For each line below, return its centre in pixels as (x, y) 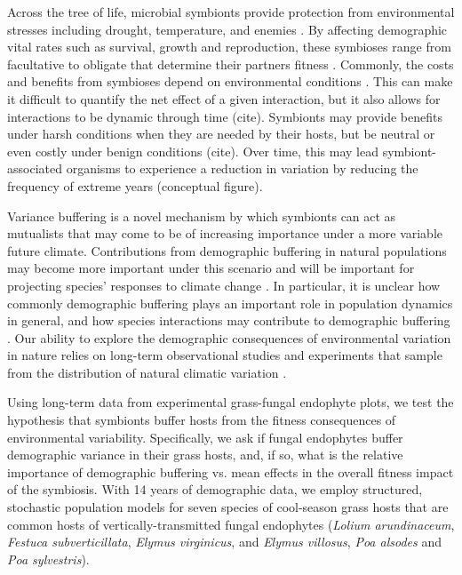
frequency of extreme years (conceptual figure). (135, 185)
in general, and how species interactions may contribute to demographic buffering (229, 320)
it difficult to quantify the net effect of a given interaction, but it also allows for (224, 98)
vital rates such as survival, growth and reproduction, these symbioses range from (229, 47)
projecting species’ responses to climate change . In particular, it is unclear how (224, 285)
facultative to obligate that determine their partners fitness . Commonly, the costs (231, 64)
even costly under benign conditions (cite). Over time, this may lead (193, 151)
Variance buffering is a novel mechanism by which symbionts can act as (202, 216)
